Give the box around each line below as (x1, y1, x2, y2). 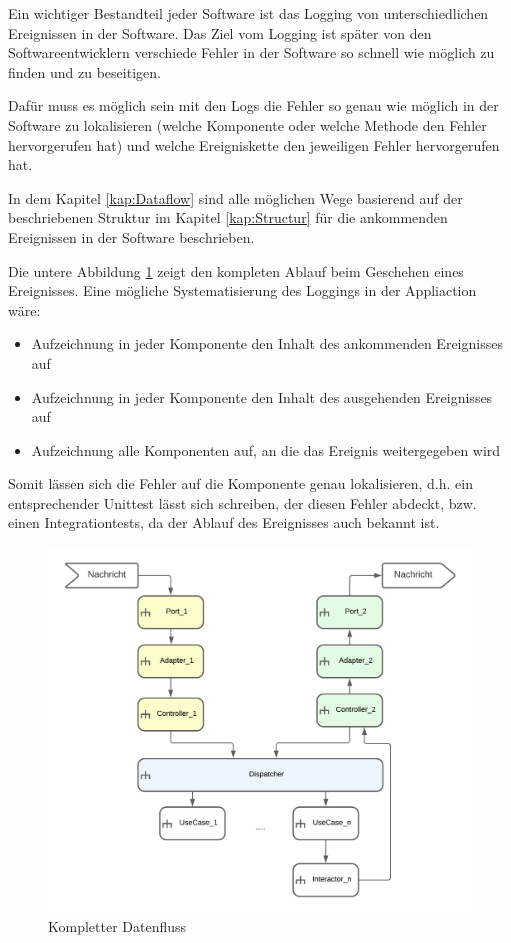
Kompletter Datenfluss (48, 916, 187, 937)
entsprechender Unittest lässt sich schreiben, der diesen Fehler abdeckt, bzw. (8, 492, 477, 513)
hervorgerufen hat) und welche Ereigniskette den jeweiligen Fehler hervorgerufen (8, 134, 500, 155)
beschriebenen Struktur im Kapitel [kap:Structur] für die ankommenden (8, 207, 448, 228)
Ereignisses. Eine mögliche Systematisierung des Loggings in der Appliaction (8, 280, 477, 301)
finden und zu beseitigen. (8, 61, 161, 82)
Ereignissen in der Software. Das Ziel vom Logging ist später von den (8, 22, 432, 43)
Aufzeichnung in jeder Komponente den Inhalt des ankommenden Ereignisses (31, 333, 503, 354)
